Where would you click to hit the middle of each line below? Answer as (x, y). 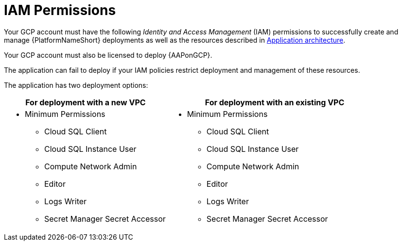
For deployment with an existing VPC (275, 102)
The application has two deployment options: (76, 85)
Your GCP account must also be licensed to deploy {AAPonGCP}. (108, 55)
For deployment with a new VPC (86, 102)
